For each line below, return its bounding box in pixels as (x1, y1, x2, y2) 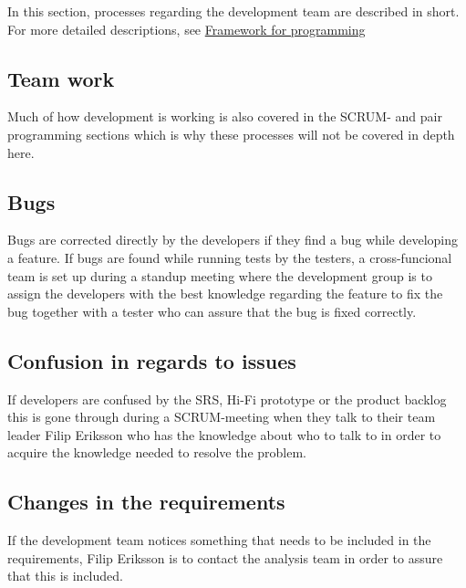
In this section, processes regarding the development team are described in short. (7, 2, 460, 20)
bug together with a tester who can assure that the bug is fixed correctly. (7, 301, 417, 320)
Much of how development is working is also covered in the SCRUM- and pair (7, 107, 442, 126)
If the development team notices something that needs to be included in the (7, 530, 431, 550)
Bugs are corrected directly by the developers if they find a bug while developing (7, 230, 459, 249)
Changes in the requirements (7, 488, 285, 516)
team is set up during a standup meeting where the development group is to (7, 266, 432, 285)
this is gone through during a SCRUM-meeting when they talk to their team (7, 407, 436, 426)
